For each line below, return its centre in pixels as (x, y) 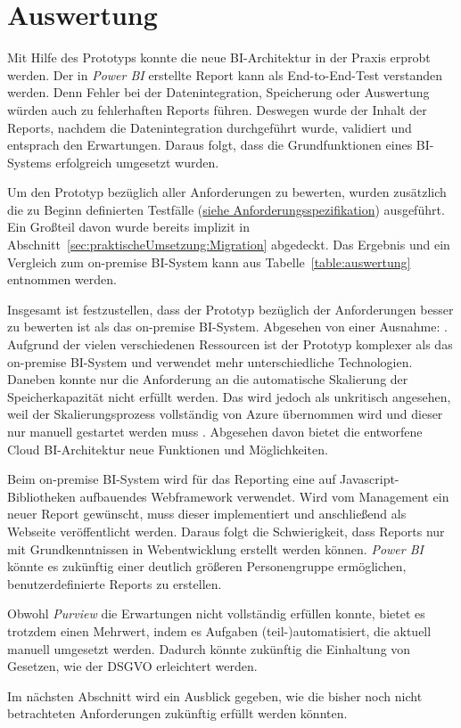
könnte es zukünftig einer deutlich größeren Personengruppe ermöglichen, (207, 566)
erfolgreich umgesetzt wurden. (137, 162)
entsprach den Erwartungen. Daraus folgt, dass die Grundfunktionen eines (210, 145)
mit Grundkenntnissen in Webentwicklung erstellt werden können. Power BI (215, 548)
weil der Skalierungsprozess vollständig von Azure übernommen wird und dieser (225, 414)
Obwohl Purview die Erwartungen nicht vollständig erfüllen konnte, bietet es (216, 613)
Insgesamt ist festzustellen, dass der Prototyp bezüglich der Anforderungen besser (230, 309)
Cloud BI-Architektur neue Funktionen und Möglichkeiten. (168, 449)
